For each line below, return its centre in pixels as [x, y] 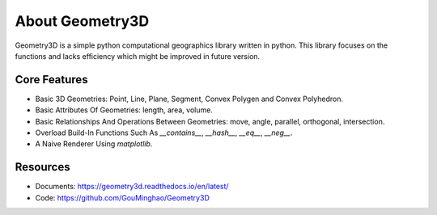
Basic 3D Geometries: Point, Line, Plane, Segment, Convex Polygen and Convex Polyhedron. [189, 99]
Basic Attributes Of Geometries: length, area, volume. [124, 110]
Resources [42, 167]
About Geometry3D [82, 21]
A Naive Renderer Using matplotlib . [94, 144]
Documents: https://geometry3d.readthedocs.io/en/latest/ [132, 187]
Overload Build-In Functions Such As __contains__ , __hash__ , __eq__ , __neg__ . [164, 133]
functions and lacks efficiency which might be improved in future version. [138, 56]
